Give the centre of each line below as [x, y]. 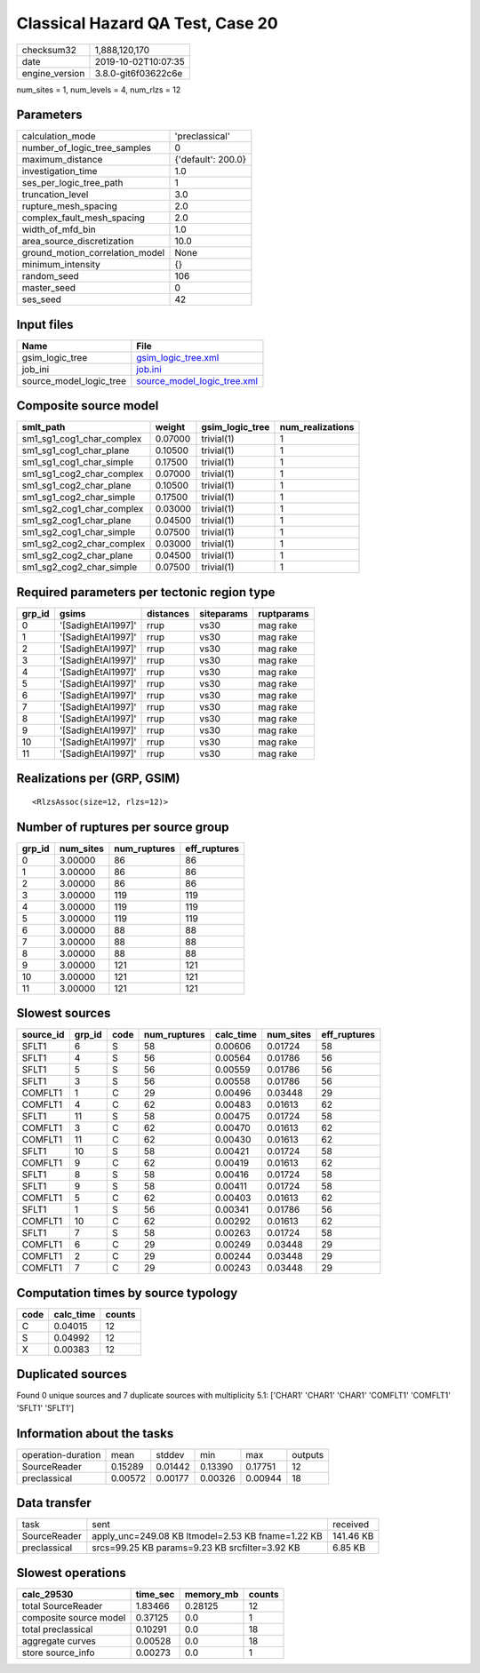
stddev [170, 1454]
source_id [43, 1035]
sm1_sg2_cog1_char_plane [76, 521]
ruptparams [284, 613]
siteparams [224, 613]
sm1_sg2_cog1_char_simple [79, 532]
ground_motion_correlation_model [93, 253]
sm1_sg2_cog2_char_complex [84, 544]
